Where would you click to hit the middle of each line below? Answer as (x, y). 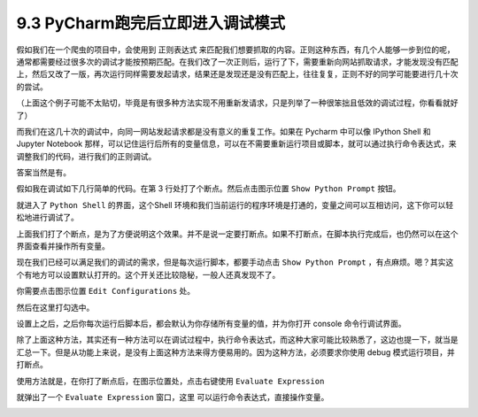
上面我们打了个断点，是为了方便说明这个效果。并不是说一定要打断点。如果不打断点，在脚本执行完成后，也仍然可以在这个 (237, 234)
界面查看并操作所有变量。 (63, 246)
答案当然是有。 (43, 173)
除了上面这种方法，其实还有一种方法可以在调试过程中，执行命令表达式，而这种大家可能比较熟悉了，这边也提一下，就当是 (237, 340)
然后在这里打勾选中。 (55, 307)
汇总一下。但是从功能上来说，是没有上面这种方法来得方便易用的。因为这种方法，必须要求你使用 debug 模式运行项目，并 (236, 352)
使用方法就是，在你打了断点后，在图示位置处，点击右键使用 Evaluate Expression (170, 381)
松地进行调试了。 (47, 218)
